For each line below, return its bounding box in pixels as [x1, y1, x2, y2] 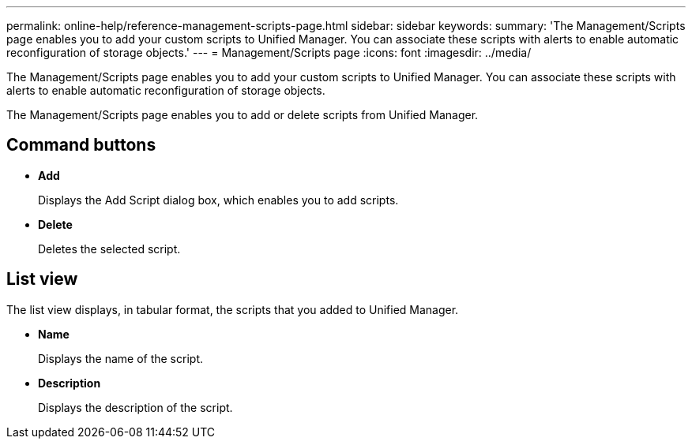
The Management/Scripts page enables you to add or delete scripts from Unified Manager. [6, 108, 479, 122]
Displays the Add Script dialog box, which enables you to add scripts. [38, 193, 399, 207]
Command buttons [6, 135, 156, 155]
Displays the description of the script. [38, 400, 233, 414]
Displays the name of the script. [38, 351, 203, 365]
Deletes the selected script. [38, 241, 181, 256]
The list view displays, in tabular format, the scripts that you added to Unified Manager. [6, 302, 459, 316]
